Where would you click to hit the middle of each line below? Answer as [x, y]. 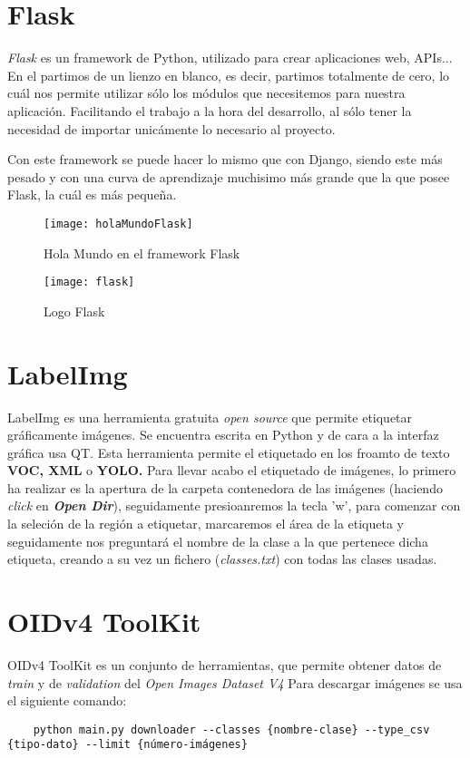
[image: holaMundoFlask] [118, 224]
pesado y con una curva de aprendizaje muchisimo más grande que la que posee [229, 176]
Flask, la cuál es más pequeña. [92, 194]
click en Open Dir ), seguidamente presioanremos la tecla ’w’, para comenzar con [234, 505]
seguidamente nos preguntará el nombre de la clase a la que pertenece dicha [218, 541]
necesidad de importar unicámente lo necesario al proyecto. [171, 128]
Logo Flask [74, 311]
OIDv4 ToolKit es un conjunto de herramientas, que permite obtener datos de [225, 664]
